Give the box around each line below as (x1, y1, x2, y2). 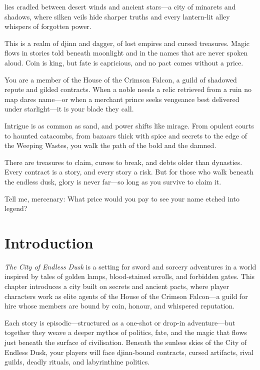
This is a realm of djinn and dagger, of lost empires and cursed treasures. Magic (4, 37, 249, 48)
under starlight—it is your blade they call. (4, 103, 134, 114)
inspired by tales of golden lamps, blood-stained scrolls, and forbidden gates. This (4, 271, 255, 281)
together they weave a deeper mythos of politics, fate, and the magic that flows (4, 327, 247, 337)
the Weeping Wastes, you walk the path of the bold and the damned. (4, 140, 216, 150)
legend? (4, 203, 27, 213)
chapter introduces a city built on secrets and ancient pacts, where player (4, 281, 229, 291)
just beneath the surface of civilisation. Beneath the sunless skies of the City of (4, 336, 247, 347)
